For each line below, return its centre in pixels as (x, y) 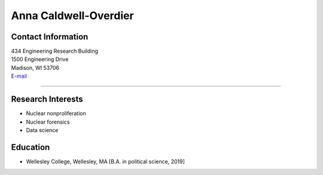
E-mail (19, 76)
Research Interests (47, 99)
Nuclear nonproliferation (56, 113)
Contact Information (50, 37)
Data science (42, 130)
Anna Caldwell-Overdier (72, 16)
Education (31, 147)
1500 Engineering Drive (40, 59)
